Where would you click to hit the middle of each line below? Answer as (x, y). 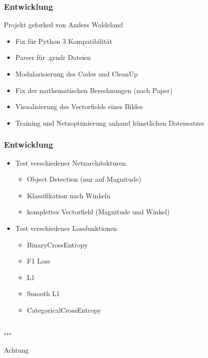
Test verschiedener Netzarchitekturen (70, 162)
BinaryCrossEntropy (57, 244)
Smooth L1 (43, 293)
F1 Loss (39, 261)
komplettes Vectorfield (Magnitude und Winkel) (98, 212)
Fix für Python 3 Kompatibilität (64, 41)
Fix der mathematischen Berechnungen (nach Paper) (94, 90)
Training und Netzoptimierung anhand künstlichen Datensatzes (110, 122)
